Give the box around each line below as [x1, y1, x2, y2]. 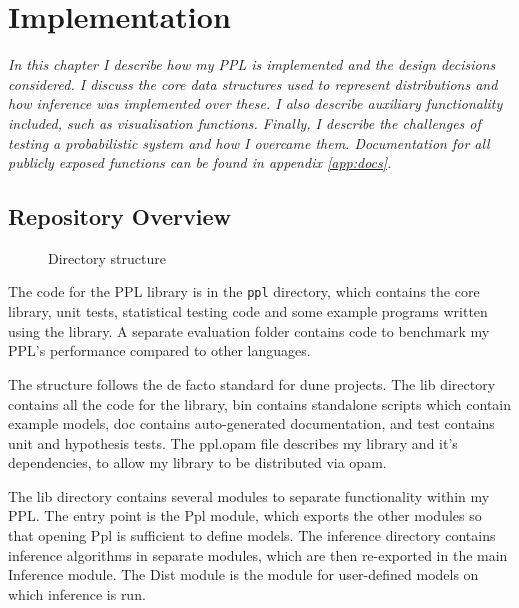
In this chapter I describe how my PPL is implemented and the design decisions [8, 54, 496, 75]
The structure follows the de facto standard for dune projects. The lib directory [8, 373, 496, 394]
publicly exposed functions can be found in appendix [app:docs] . [8, 152, 392, 173]
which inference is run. [8, 583, 146, 604]
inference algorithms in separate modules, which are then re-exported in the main [8, 544, 508, 565]
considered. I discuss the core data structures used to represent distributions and [8, 73, 498, 94]
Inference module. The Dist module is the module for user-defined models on [8, 564, 479, 585]
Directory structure [48, 247, 166, 268]
